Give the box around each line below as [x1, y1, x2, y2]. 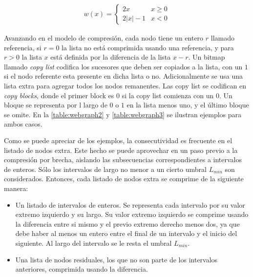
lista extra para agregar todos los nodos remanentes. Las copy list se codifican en [4, 81, 247, 90]
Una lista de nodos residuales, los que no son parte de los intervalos [15, 254, 218, 264]
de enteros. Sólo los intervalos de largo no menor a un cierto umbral [4, 164, 207, 174]
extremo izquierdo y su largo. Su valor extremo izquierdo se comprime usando [15, 209, 249, 219]
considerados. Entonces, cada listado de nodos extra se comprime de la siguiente [4, 173, 244, 184]
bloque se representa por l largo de [4, 100, 107, 110]
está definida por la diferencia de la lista [50, 52, 171, 62]
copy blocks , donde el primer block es [4, 90, 114, 100]
